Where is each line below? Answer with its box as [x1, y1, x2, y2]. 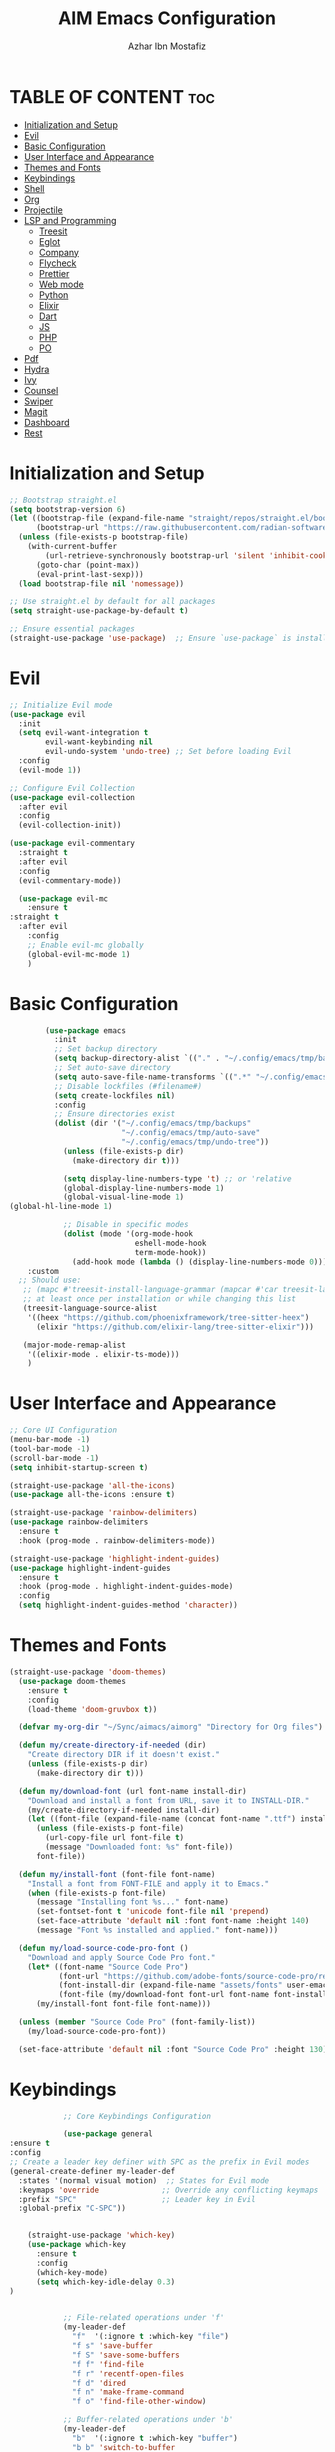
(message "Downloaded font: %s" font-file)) [45, 1842, 234, 1852]
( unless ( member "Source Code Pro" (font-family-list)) [18, 2017, 256, 2027]
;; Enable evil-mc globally [27, 940, 144, 950]
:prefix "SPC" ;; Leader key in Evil [18, 2194, 256, 2204]
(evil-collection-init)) [18, 820, 122, 831]
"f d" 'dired [72, 2378, 127, 2388]
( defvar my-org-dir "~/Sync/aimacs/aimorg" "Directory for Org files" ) [18, 1722, 324, 1732]
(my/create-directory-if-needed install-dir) [27, 1805, 221, 1815]
